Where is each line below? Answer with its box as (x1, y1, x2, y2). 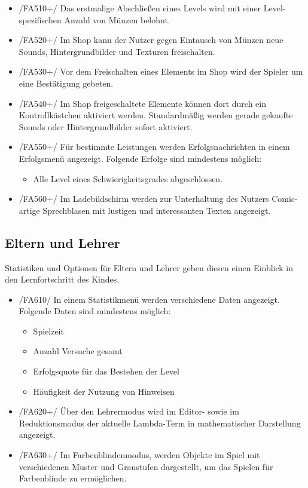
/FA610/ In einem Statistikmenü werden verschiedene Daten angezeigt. (19, 293, 280, 305)
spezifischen (19, 13, 62, 26)
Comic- (272, 192, 298, 205)
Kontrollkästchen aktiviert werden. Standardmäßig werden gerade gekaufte (19, 109, 293, 121)
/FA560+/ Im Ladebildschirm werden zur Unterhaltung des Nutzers (19, 192, 269, 205)
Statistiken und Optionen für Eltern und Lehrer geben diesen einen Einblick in (5, 261, 294, 274)
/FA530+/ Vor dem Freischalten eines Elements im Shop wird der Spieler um (19, 65, 303, 78)
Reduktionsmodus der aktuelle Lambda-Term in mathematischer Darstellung (19, 416, 301, 429)
